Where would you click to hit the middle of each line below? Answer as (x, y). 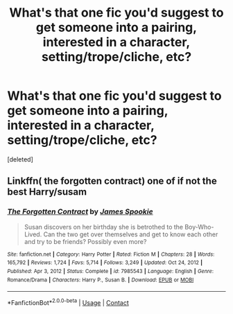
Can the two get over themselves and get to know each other (131, 234)
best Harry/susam (47, 192)
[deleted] (20, 159)
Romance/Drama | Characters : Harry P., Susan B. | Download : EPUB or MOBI (101, 280)
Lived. (33, 234)
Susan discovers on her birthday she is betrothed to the (104, 227)
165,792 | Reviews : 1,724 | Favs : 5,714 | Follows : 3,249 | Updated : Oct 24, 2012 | (105, 263)
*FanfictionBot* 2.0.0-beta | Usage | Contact (68, 302)
